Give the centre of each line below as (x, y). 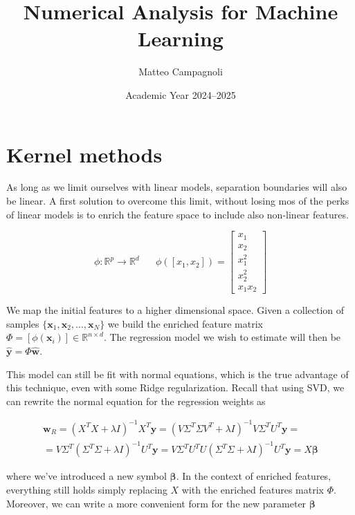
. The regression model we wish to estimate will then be (222, 337)
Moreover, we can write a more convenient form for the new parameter (156, 503)
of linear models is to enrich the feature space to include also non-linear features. (177, 214)
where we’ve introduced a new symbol (87, 476)
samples (23, 323)
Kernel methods (84, 154)
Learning (181, 38)
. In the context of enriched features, (254, 476)
